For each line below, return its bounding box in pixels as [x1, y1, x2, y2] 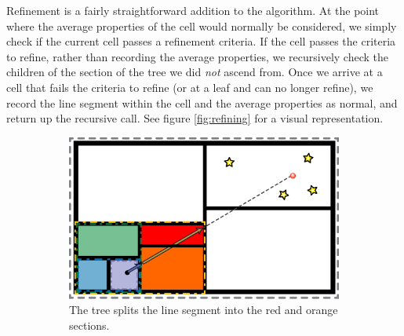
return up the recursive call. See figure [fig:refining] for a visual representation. [6, 110, 384, 126]
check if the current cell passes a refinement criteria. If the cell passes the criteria [6, 33, 396, 49]
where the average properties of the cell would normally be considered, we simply [6, 17, 397, 34]
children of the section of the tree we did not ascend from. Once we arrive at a [6, 64, 383, 80]
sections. [69, 316, 110, 333]
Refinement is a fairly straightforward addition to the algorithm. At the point [6, 2, 380, 18]
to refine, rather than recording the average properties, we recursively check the [6, 48, 389, 64]
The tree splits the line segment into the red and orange [69, 301, 338, 318]
